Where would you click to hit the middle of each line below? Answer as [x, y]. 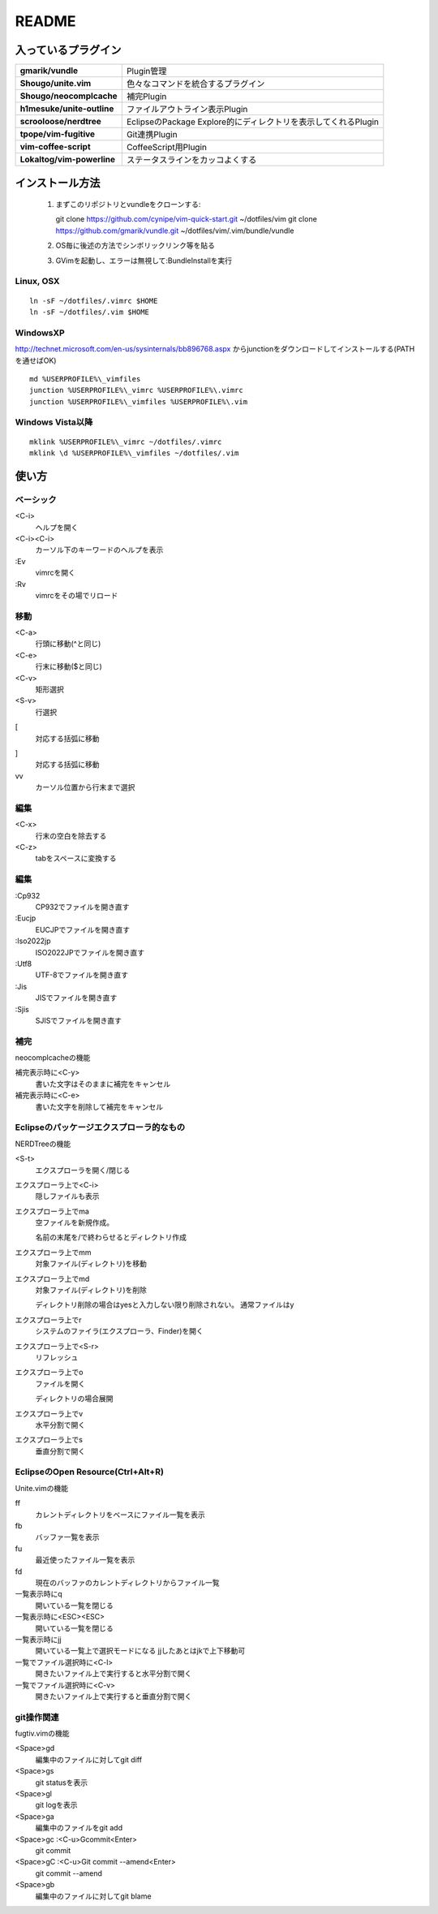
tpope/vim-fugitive [58, 134]
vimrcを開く [56, 573]
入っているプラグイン [68, 50]
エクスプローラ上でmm [54, 1252]
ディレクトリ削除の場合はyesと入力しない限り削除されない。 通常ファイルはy [165, 1305]
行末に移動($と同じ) [69, 666]
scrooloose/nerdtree [60, 122]
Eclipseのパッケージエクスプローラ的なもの [100, 1127]
